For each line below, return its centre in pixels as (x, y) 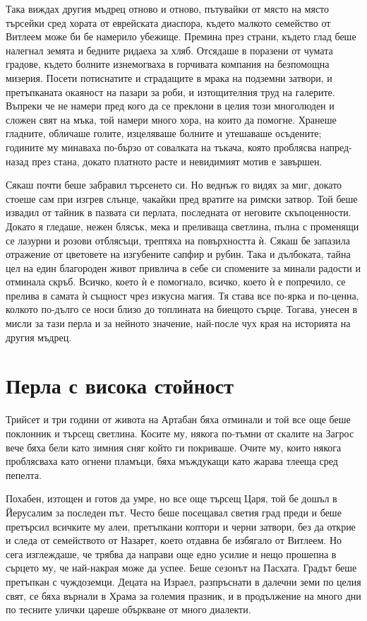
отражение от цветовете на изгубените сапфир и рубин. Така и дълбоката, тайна (178, 254)
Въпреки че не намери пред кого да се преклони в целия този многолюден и (170, 106)
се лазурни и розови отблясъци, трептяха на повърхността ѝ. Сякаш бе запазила (178, 240)
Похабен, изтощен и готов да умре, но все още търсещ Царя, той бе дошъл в (172, 498)
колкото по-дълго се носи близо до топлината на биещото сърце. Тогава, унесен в (182, 309)
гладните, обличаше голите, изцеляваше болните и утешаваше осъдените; (164, 133)
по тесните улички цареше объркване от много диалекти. (128, 609)
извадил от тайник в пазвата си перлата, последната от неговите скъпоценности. (179, 212)
